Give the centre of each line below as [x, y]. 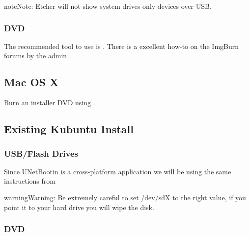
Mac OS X [31, 82]
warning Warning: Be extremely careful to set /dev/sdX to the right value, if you [125, 197]
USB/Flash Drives [41, 153]
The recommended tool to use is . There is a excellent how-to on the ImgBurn [122, 46]
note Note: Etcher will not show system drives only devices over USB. [108, 6]
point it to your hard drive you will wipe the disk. [79, 207]
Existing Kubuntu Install [69, 129]
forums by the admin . [38, 56]
